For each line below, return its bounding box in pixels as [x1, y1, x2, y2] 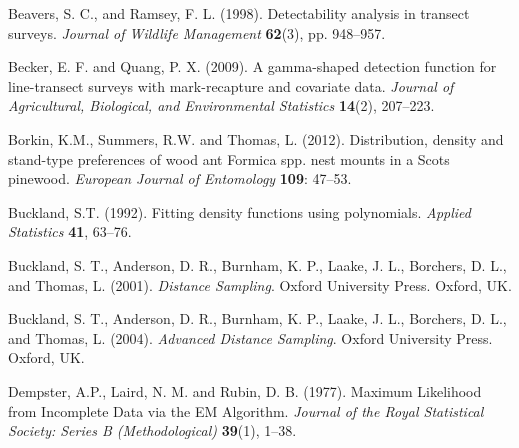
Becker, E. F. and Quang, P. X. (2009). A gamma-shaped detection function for [8, 56, 497, 77]
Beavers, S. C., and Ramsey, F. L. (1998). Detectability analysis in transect [8, 3, 470, 23]
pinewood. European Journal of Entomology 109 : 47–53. [8, 168, 352, 189]
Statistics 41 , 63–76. [8, 221, 132, 242]
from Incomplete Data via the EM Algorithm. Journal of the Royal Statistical [8, 400, 484, 421]
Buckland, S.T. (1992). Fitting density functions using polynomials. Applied [8, 201, 471, 222]
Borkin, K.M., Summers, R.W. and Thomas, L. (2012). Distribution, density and [8, 128, 504, 149]
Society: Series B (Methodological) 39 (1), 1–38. [8, 420, 297, 441]
